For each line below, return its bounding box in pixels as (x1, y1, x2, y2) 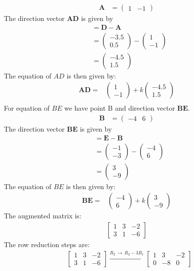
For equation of (4, 103, 50, 113)
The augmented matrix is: (4, 211, 81, 221)
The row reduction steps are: (4, 239, 90, 249)
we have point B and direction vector (64, 103, 175, 113)
